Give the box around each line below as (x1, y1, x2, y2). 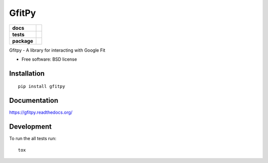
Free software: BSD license (21, 56, 77, 62)
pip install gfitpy (18, 83, 66, 89)
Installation (9, 69, 45, 78)
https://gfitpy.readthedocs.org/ (9, 109, 73, 115)
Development (9, 122, 52, 131)
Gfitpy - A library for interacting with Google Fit (9, 47, 106, 53)
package (12, 37, 33, 44)
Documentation (9, 96, 59, 105)
